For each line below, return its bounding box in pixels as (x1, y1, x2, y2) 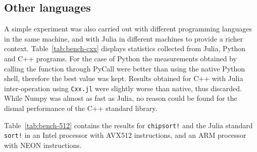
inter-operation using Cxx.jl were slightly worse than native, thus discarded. (4, 83, 242, 93)
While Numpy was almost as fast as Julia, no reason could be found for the (4, 93, 237, 103)
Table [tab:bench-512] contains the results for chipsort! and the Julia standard (4, 120, 253, 130)
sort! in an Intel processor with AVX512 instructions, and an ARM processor (4, 130, 246, 140)
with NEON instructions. (4, 139, 82, 150)
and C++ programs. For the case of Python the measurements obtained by (4, 53, 237, 63)
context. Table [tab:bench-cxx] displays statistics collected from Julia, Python (4, 43, 246, 54)
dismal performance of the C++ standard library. (4, 103, 158, 113)
